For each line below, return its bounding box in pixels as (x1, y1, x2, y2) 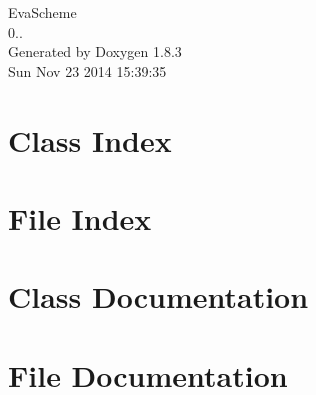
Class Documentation (8, 276, 309, 317)
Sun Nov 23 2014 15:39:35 (8, 60, 167, 81)
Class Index (8, 119, 172, 160)
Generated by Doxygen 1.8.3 (8, 41, 182, 62)
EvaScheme (8, 2, 77, 22)
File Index (8, 197, 152, 238)
